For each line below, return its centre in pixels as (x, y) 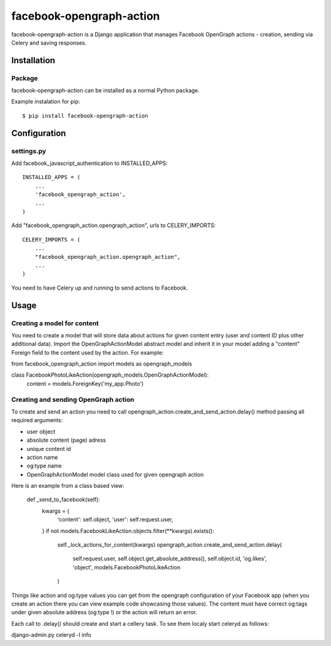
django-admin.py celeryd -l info (51, 635)
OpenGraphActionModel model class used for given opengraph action (115, 474)
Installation (33, 60)
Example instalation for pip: (46, 102)
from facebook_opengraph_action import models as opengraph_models (102, 364)
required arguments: (37, 420)
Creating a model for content (55, 323)
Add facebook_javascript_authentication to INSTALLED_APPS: (89, 163)
